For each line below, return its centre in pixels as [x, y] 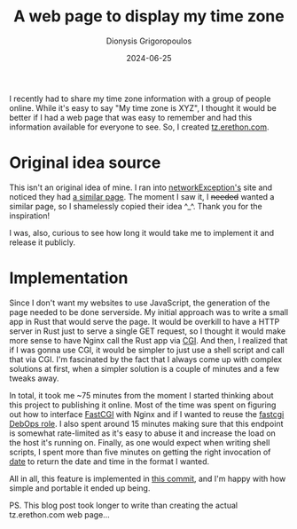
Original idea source [85, 163]
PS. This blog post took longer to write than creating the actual [123, 505]
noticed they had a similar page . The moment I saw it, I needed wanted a [142, 196]
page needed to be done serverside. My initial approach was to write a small [149, 312]
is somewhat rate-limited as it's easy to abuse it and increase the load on [143, 433]
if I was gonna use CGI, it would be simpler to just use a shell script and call [147, 350]
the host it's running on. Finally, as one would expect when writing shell [140, 442]
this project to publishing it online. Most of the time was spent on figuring [143, 405]
